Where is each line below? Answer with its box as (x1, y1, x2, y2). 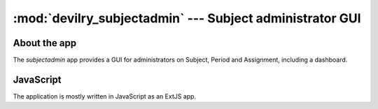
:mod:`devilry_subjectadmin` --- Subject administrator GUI (13, 10, 361, 26)
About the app (13, 37, 77, 49)
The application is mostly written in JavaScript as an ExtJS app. (13, 92, 196, 101)
